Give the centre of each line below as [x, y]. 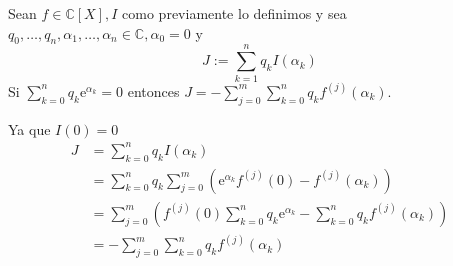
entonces [153, 90]
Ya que [29, 128]
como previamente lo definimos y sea [234, 13]
